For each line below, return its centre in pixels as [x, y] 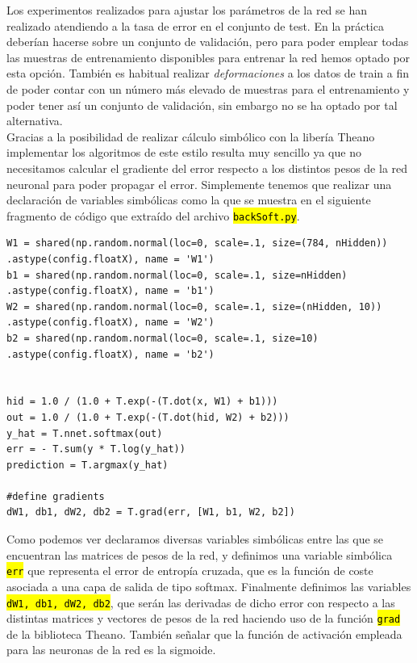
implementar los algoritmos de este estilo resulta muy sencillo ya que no [184, 152]
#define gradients [56, 496]
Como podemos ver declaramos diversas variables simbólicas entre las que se [195, 539]
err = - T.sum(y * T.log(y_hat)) [96, 449]
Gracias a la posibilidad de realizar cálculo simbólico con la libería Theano [191, 136]
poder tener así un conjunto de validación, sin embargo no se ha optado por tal [202, 105]
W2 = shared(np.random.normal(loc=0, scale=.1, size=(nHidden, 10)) [194, 306]
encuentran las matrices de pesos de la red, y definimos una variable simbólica [200, 554]
